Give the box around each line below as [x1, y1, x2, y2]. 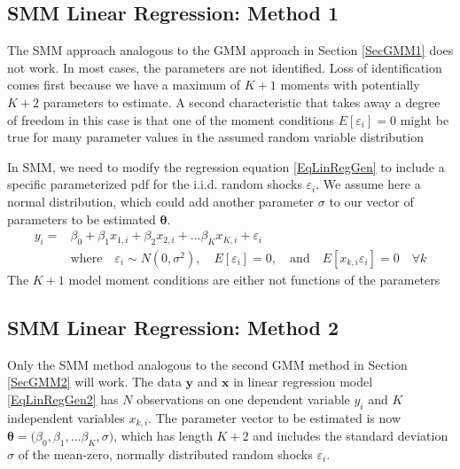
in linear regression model [233, 372, 373, 391]
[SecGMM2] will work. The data [7, 372, 182, 391]
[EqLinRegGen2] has [7, 389, 119, 408]
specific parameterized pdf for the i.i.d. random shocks [7, 175, 302, 193]
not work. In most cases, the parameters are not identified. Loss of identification [7, 58, 442, 76]
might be [400, 110, 449, 129]
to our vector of [329, 192, 414, 210]
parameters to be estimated [7, 209, 156, 228]
